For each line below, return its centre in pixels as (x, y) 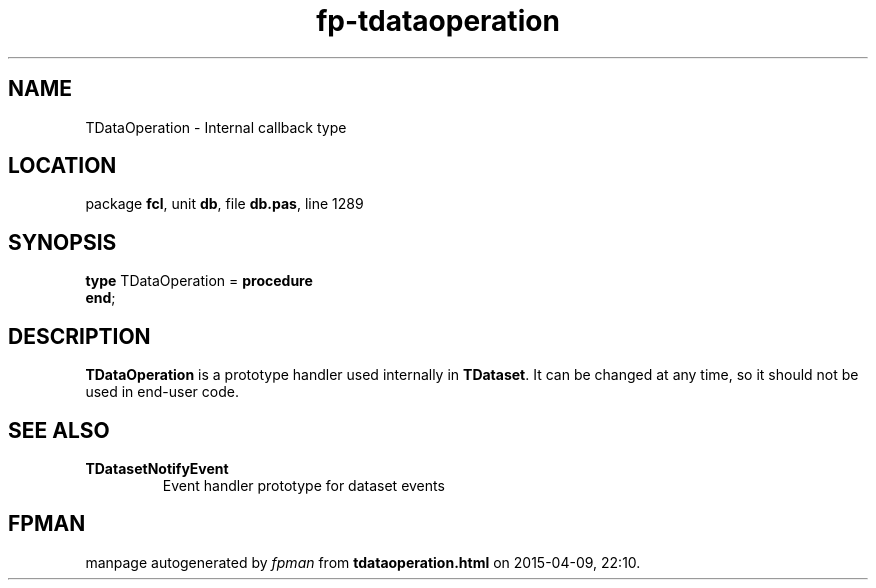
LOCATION (62, 166)
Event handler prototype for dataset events (303, 485)
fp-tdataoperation (438, 21)
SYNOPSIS (62, 242)
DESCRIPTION (79, 336)
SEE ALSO (59, 430)
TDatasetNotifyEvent (157, 468)
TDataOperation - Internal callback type (216, 127)
